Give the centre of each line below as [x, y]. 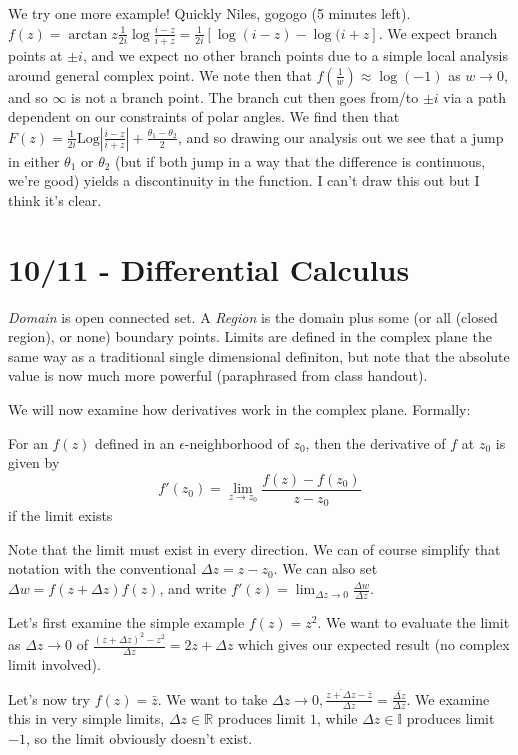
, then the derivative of [375, 442]
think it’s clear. [55, 199]
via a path [474, 96]
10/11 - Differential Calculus [209, 268]
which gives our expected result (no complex [374, 644]
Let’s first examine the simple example [126, 621]
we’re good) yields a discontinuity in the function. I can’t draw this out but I [244, 180]
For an [28, 442]
